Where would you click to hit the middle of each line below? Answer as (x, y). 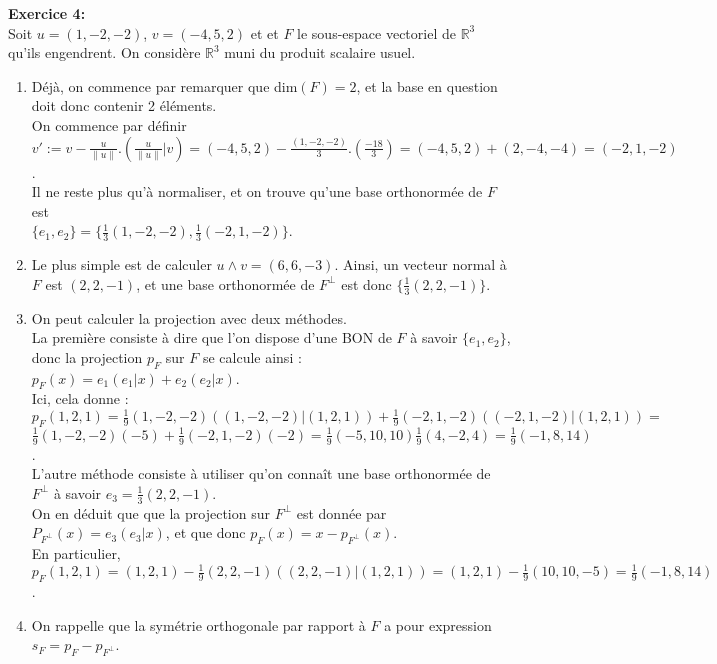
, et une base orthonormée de (225, 283)
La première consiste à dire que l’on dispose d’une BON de (211, 337)
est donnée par (341, 512)
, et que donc (205, 532)
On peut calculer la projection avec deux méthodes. (189, 317)
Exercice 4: (47, 13)
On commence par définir (109, 124)
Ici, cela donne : (80, 398)
